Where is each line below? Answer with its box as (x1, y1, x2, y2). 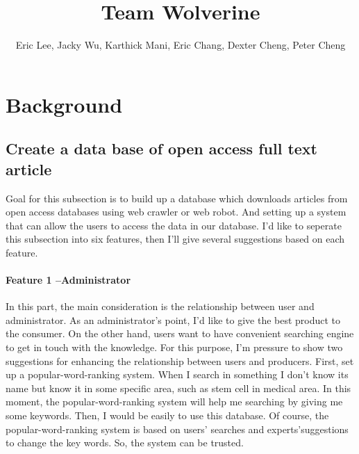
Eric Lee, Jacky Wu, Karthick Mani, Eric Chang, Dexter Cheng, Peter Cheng (15, 38, 346, 52)
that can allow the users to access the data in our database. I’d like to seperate (6, 218, 342, 232)
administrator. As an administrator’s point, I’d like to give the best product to (6, 312, 341, 327)
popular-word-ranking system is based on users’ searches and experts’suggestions (6, 421, 349, 436)
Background (6, 90, 123, 118)
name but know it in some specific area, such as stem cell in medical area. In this (6, 380, 351, 395)
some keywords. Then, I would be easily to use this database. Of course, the (6, 408, 329, 423)
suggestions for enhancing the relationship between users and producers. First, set (6, 353, 354, 368)
